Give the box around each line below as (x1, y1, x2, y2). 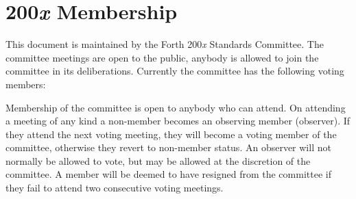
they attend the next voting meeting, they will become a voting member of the (5, 127, 337, 141)
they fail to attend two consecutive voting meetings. (5, 181, 224, 195)
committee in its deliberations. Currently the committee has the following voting (5, 64, 344, 78)
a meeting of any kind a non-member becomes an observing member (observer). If (5, 114, 351, 128)
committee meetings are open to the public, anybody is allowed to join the (5, 50, 319, 64)
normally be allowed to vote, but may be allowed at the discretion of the (5, 153, 311, 168)
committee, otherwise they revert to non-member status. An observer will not (5, 140, 331, 155)
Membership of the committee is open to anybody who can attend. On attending (5, 100, 346, 114)
